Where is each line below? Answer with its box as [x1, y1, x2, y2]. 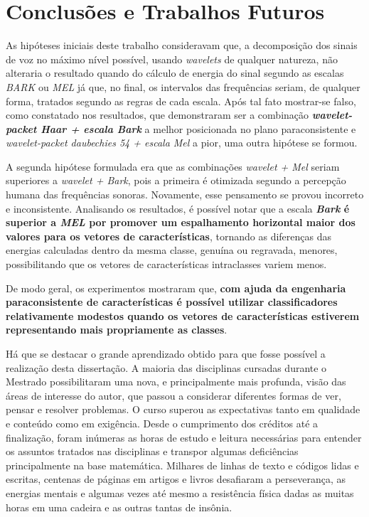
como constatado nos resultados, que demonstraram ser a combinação [6, 107, 309, 122]
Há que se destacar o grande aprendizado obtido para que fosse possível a [6, 346, 326, 361]
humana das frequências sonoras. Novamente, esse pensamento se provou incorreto [6, 187, 364, 202]
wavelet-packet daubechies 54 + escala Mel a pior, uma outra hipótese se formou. [6, 135, 358, 150]
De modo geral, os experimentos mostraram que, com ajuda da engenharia [6, 280, 346, 295]
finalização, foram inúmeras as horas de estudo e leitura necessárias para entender [6, 430, 362, 444]
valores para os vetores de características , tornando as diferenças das [6, 228, 331, 243]
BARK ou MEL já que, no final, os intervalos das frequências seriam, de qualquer [6, 79, 360, 94]
